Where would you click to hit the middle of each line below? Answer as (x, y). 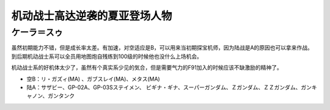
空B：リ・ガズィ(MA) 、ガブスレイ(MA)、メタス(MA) (93, 79)
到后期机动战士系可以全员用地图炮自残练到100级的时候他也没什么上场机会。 (107, 56)
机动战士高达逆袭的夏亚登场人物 (92, 16)
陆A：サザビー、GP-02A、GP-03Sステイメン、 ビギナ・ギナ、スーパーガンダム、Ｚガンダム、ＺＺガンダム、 (164, 87)
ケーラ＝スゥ (37, 32)
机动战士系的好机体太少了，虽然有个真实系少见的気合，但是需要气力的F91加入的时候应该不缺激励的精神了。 (147, 68)
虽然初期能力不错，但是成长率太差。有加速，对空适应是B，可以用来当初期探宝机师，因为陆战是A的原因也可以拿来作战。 (162, 48)
